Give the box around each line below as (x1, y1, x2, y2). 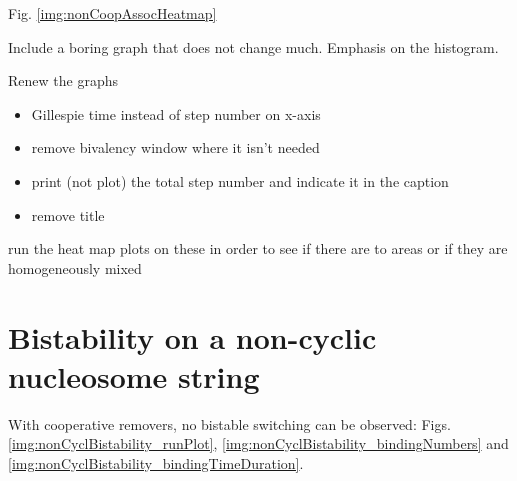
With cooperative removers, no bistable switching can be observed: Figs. (8, 413, 451, 434)
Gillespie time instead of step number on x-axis (31, 103, 321, 124)
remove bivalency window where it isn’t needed (31, 137, 320, 158)
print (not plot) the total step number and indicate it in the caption (31, 170, 449, 191)
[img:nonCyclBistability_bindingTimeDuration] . (8, 452, 304, 473)
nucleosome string (8, 355, 260, 396)
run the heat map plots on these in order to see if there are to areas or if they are (8, 238, 508, 259)
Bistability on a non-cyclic (8, 316, 377, 357)
